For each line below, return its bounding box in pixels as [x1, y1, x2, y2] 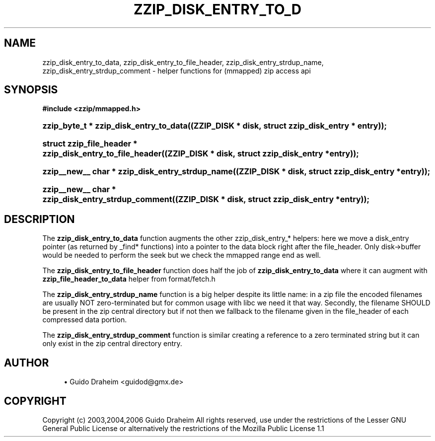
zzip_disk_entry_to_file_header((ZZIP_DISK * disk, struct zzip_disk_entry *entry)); [42, 148, 359, 159]
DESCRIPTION [4, 213, 75, 225]
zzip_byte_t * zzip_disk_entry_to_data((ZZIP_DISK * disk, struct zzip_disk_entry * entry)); [42, 121, 387, 131]
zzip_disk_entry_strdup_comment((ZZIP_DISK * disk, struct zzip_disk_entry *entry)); [42, 194, 370, 205]
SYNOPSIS [4, 83, 58, 96]
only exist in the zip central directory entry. [42, 339, 182, 348]
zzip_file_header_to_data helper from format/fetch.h [42, 275, 216, 284]
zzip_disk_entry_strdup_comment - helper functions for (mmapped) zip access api [42, 66, 311, 75]
